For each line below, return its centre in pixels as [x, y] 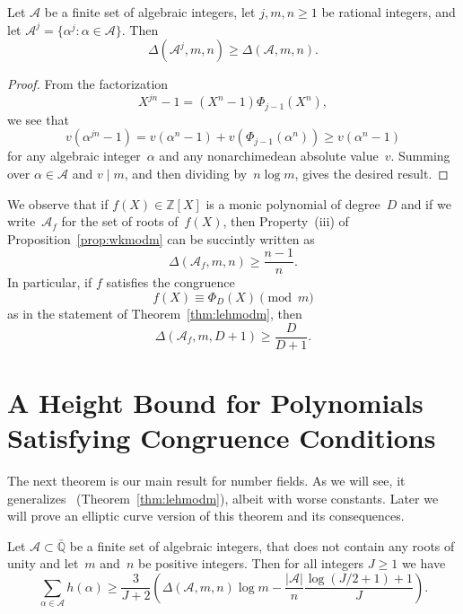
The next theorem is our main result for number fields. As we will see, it [206, 480]
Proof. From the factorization [88, 84]
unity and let [43, 563]
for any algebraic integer [74, 156]
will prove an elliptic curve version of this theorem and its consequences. [206, 516]
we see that [38, 119]
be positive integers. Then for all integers [251, 563]
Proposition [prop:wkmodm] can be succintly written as [161, 238]
